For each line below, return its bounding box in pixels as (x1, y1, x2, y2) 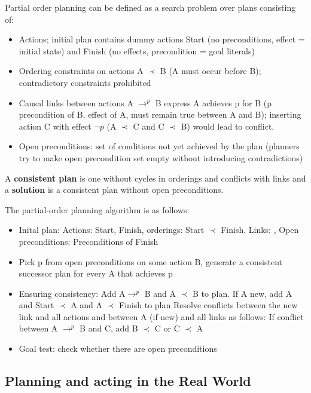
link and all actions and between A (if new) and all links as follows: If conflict (19, 310, 304, 323)
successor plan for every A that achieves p (19, 267, 173, 280)
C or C (154, 322, 180, 334)
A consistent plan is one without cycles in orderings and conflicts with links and (5, 171, 306, 184)
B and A (144, 287, 176, 299)
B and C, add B (80, 322, 138, 334)
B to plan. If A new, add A (193, 287, 292, 299)
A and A (71, 299, 103, 311)
